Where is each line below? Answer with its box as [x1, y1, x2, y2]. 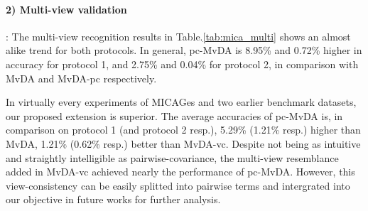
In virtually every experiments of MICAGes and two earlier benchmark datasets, [6, 94, 357, 109]
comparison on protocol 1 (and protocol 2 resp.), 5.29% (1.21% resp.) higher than [6, 122, 361, 137]
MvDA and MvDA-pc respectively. [6, 70, 157, 85]
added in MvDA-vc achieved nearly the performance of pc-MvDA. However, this [6, 164, 355, 179]
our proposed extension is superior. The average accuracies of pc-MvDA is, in [6, 108, 343, 123]
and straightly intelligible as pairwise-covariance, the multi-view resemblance [6, 150, 339, 165]
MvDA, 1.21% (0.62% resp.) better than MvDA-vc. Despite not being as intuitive [6, 136, 361, 151]
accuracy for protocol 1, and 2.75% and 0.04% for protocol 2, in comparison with [6, 56, 359, 71]
